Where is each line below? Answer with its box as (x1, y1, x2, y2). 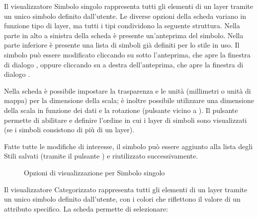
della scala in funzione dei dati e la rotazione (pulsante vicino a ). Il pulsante (4, 105, 238, 115)
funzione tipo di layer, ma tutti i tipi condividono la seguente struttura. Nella (4, 20, 240, 31)
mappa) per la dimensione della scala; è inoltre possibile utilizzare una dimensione (4, 95, 254, 106)
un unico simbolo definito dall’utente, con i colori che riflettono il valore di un (4, 194, 241, 204)
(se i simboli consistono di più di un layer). (4, 124, 135, 135)
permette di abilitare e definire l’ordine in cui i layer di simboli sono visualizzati (4, 114, 247, 125)
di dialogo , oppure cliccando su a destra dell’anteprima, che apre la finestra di (4, 59, 244, 69)
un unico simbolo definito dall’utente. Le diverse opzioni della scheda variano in (4, 10, 247, 21)
